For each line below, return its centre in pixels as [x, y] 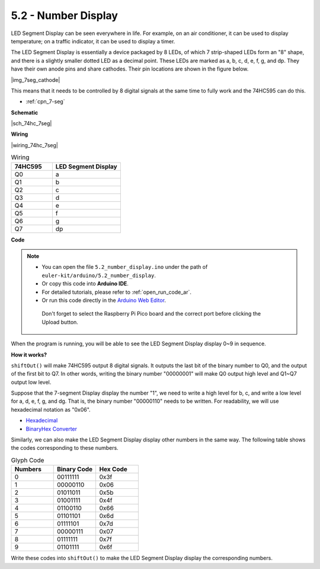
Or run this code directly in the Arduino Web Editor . [104, 300]
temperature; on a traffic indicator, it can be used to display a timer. [93, 41]
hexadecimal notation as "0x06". [51, 409]
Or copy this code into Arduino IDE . [85, 284]
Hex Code [113, 469]
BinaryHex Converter [51, 429]
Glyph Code [28, 460]
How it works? [29, 355]
